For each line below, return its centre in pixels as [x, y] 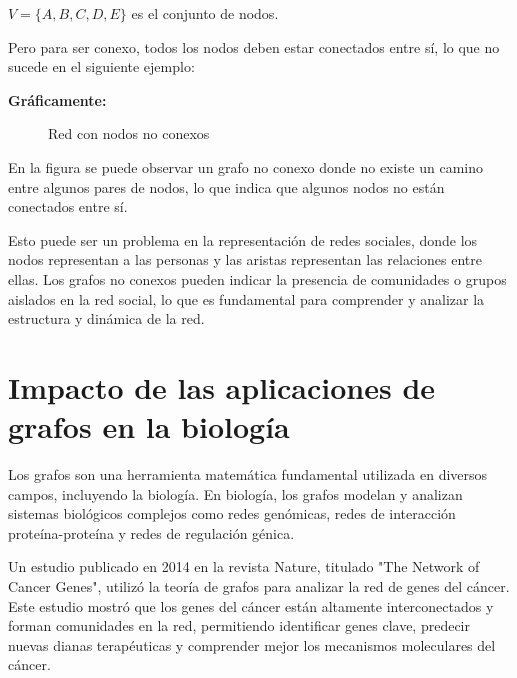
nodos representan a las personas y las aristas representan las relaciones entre [245, 259]
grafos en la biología [149, 426]
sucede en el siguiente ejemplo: [101, 66]
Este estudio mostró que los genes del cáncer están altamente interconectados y [251, 605]
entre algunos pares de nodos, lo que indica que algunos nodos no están [226, 186]
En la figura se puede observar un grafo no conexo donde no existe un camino [246, 166]
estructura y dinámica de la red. [106, 318]
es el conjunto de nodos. [205, 13]
